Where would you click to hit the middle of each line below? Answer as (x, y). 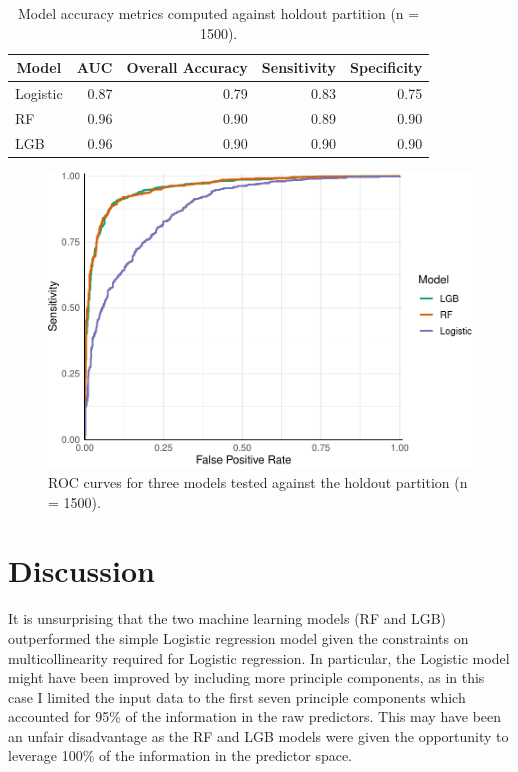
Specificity (386, 67)
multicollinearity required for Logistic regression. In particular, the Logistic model (259, 657)
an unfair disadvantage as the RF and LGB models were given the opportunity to (258, 735)
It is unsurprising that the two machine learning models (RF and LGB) (227, 618)
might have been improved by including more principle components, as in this (246, 677)
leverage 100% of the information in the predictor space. (180, 755)
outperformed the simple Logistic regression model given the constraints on (238, 637)
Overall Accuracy (187, 67)
